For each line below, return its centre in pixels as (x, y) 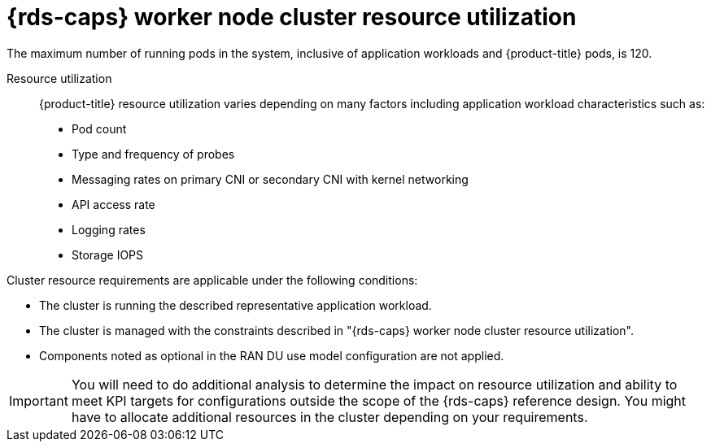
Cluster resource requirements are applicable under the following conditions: (212, 280)
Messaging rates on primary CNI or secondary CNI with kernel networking (270, 179)
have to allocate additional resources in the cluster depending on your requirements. (329, 417)
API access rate (113, 204)
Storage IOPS (108, 254)
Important (39, 400)
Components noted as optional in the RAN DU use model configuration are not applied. (272, 355)
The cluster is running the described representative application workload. (236, 305)
